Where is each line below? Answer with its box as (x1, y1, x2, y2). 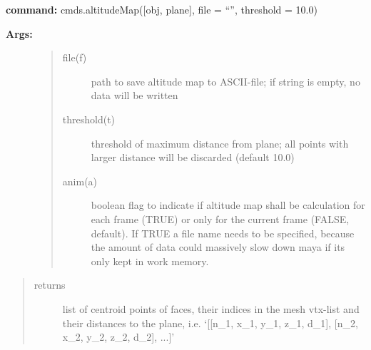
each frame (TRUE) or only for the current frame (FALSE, (91, 211, 350, 226)
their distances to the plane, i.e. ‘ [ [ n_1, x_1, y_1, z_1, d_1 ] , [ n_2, (62, 315, 358, 330)
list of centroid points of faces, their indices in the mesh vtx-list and (62, 301, 360, 316)
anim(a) (62, 173, 98, 188)
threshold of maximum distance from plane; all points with (91, 135, 349, 150)
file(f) (62, 50, 87, 65)
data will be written (91, 88, 178, 103)
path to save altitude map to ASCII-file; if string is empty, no (91, 73, 360, 88)
